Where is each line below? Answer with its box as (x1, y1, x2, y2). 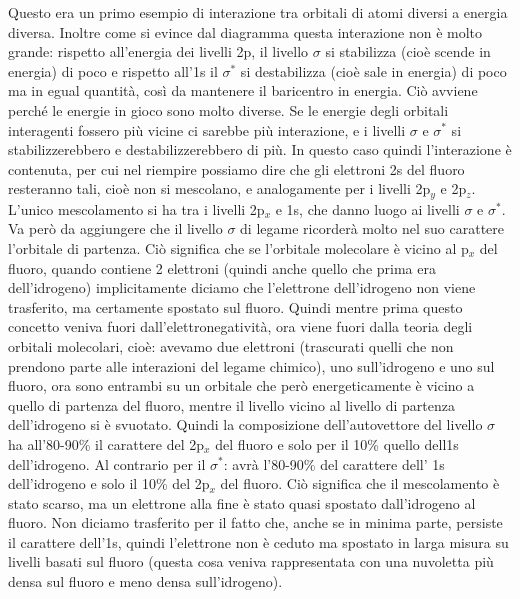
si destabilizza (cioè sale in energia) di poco (240, 60, 507, 81)
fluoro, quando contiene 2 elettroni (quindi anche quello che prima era (8, 257, 436, 278)
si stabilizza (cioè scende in (325, 41, 491, 62)
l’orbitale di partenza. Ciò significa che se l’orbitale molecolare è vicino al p (8, 237, 469, 258)
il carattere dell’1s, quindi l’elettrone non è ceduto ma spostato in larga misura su (8, 531, 509, 552)
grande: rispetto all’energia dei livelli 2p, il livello (8, 41, 309, 62)
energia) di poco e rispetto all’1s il (8, 60, 218, 81)
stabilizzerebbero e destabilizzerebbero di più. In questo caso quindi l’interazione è (8, 139, 512, 160)
